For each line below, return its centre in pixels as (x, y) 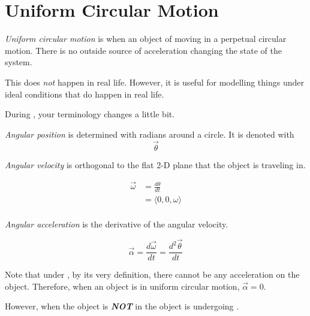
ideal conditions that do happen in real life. (85, 94)
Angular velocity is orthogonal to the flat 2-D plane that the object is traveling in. (155, 164)
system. (19, 62)
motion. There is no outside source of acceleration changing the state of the (143, 50)
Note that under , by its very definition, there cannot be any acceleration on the (152, 274)
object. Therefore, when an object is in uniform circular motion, (122, 286)
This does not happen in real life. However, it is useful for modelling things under (154, 82)
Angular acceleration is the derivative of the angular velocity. (117, 224)
